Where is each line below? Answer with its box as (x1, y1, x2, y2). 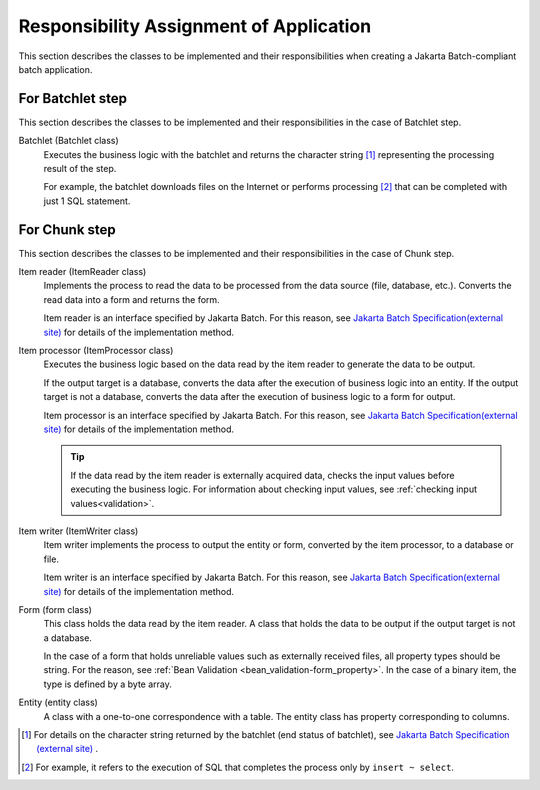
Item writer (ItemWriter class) (18, 525, 139, 537)
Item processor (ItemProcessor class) (18, 345, 174, 357)
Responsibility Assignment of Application (18, 15, 372, 37)
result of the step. (43, 163, 117, 175)
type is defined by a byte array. (43, 678, 172, 690)
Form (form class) (18, 603, 92, 615)
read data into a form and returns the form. (43, 293, 220, 305)
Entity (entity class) (18, 696, 99, 709)
